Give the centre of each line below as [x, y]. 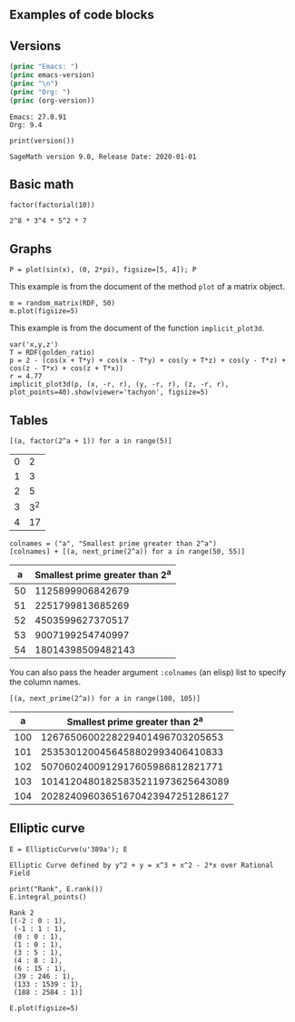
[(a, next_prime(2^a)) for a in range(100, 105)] [105, 698]
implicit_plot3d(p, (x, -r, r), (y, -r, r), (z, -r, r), [119, 385]
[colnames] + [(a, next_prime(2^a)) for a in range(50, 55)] [128, 552]
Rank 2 [22, 913]
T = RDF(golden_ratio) [52, 353]
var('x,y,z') [34, 345]
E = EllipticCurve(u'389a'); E [69, 849]
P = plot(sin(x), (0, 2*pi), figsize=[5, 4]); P [103, 270]
